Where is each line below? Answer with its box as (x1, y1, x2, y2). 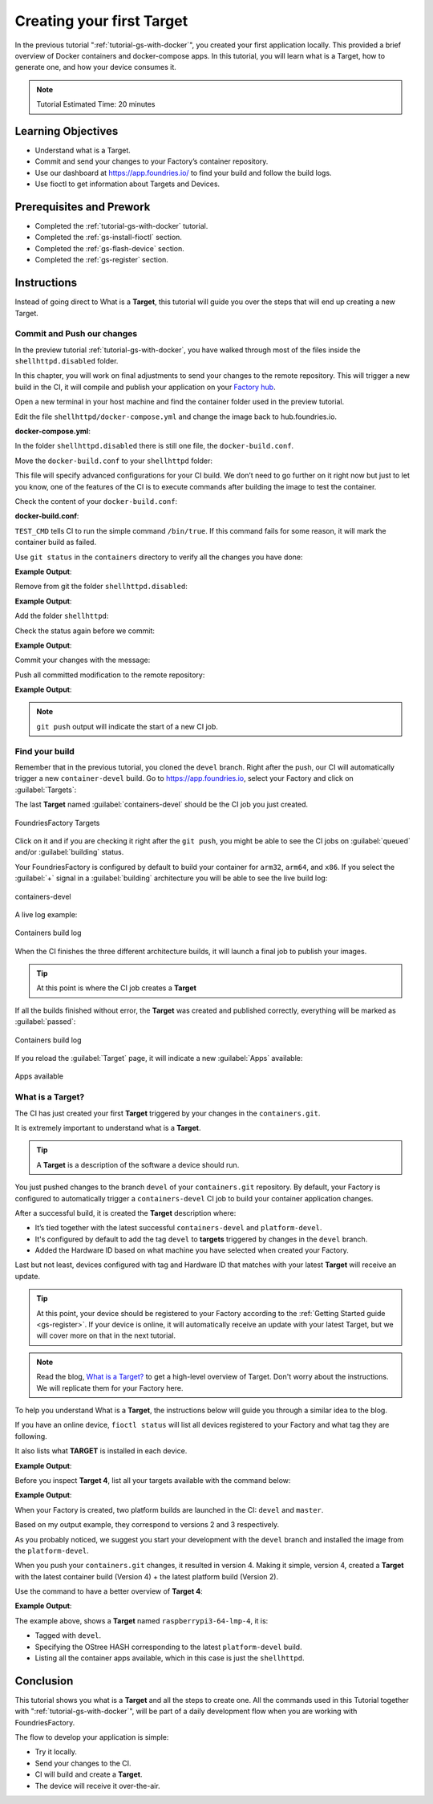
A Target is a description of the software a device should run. (36, 1160, 240, 1169)
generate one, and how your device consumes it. (14, 63, 176, 72)
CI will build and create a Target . (34, 1769, 143, 1779)
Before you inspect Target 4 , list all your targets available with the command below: (14, 1475, 291, 1485)
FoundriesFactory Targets (14, 818, 100, 827)
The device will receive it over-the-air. (34, 1781, 160, 1790)
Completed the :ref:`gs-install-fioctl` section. (34, 233, 182, 242)
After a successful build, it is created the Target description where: (14, 1208, 237, 1217)
